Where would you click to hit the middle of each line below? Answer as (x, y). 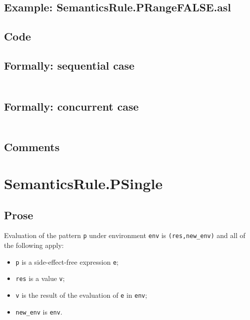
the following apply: (34, 245)
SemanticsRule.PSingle (83, 183)
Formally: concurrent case (71, 106)
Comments (32, 147)
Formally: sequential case (69, 65)
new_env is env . (39, 311)
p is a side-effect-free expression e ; (67, 261)
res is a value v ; (40, 278)
